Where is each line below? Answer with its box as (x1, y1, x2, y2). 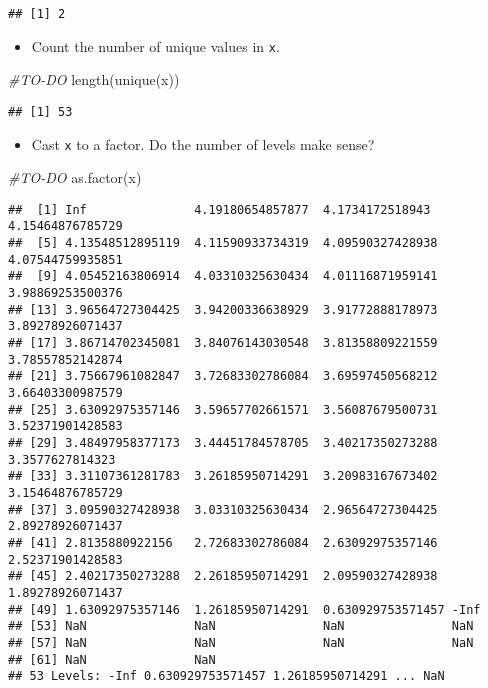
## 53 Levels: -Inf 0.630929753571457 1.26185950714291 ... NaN (8, 669, 445, 684)
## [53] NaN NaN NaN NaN (8, 619, 474, 634)
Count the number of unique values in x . (31, 35, 280, 56)
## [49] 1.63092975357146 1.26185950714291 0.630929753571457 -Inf (8, 602, 481, 617)
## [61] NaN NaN (8, 652, 216, 667)
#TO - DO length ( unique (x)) (8, 69, 180, 90)
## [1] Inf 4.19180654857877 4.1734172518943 (8, 202, 431, 217)
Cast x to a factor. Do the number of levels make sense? (31, 133, 375, 154)
